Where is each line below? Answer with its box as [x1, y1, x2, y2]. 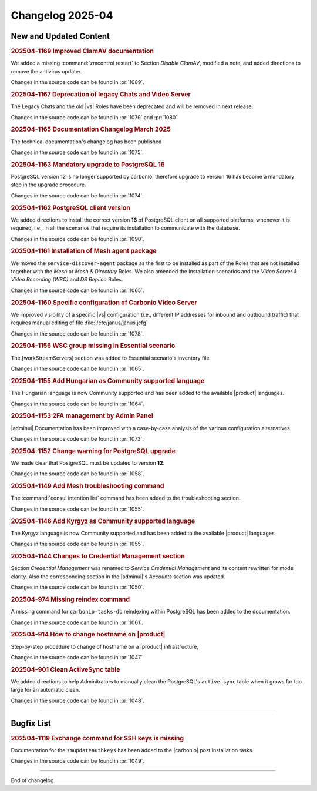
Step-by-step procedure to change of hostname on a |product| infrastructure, [11, 643, 199, 650]
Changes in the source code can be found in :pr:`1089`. [11, 79, 145, 86]
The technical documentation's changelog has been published [11, 138, 162, 145]
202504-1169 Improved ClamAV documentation [11, 47, 154, 55]
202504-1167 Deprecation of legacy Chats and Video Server [11, 90, 191, 98]
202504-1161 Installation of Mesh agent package [11, 247, 157, 255]
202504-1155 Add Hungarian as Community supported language [11, 377, 205, 385]
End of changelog [11, 776, 54, 784]
